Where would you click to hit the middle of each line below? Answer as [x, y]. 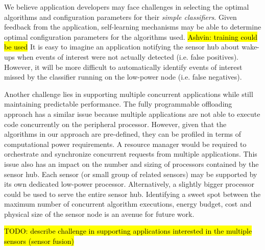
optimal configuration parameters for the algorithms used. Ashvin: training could [131, 36]
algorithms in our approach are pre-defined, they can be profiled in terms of [123, 134]
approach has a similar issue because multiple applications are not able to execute [132, 114]
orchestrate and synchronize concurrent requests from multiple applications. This [131, 154]
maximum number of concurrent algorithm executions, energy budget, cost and [128, 204]
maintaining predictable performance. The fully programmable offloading [118, 104]
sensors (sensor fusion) [39, 241]
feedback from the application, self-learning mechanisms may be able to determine [133, 27]
